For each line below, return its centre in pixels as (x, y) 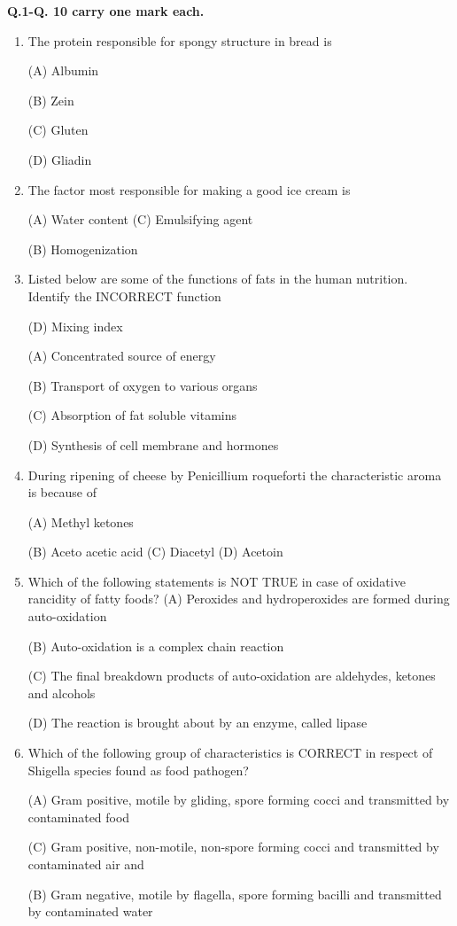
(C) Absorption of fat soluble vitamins (132, 415)
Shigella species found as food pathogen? (138, 770)
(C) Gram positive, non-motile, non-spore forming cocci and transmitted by (233, 847)
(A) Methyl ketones (81, 521)
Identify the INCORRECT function (124, 296)
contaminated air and (86, 864)
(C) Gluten (58, 130)
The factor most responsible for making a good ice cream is (189, 189)
